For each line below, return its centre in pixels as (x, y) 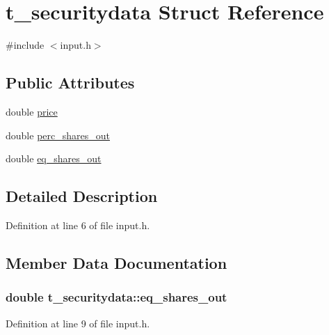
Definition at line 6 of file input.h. (78, 225)
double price (32, 111)
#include (25, 45)
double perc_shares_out (58, 135)
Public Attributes (70, 83)
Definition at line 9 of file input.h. (78, 323)
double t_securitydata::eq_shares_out (117, 297)
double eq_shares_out (54, 158)
